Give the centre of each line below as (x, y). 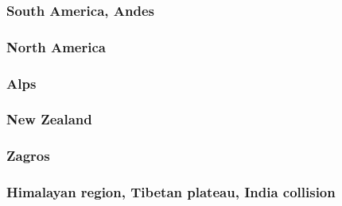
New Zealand (49, 119)
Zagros (28, 156)
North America (56, 46)
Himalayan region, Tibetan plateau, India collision (171, 192)
